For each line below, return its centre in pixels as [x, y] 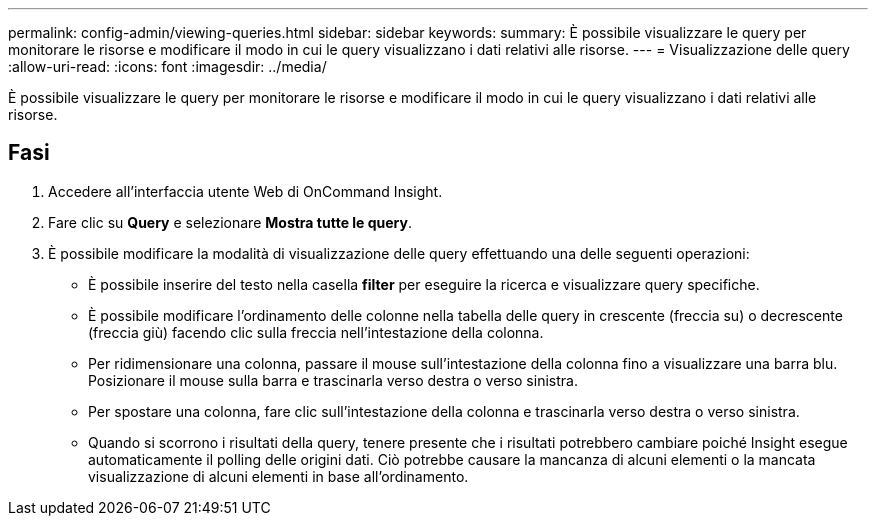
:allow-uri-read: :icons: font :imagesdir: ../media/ [167, 66]
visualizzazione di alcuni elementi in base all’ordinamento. [278, 476]
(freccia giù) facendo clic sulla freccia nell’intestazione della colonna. [316, 332]
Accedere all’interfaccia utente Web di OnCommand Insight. [245, 191]
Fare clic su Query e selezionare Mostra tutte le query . [230, 222]
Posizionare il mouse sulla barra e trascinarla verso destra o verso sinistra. [333, 380]
